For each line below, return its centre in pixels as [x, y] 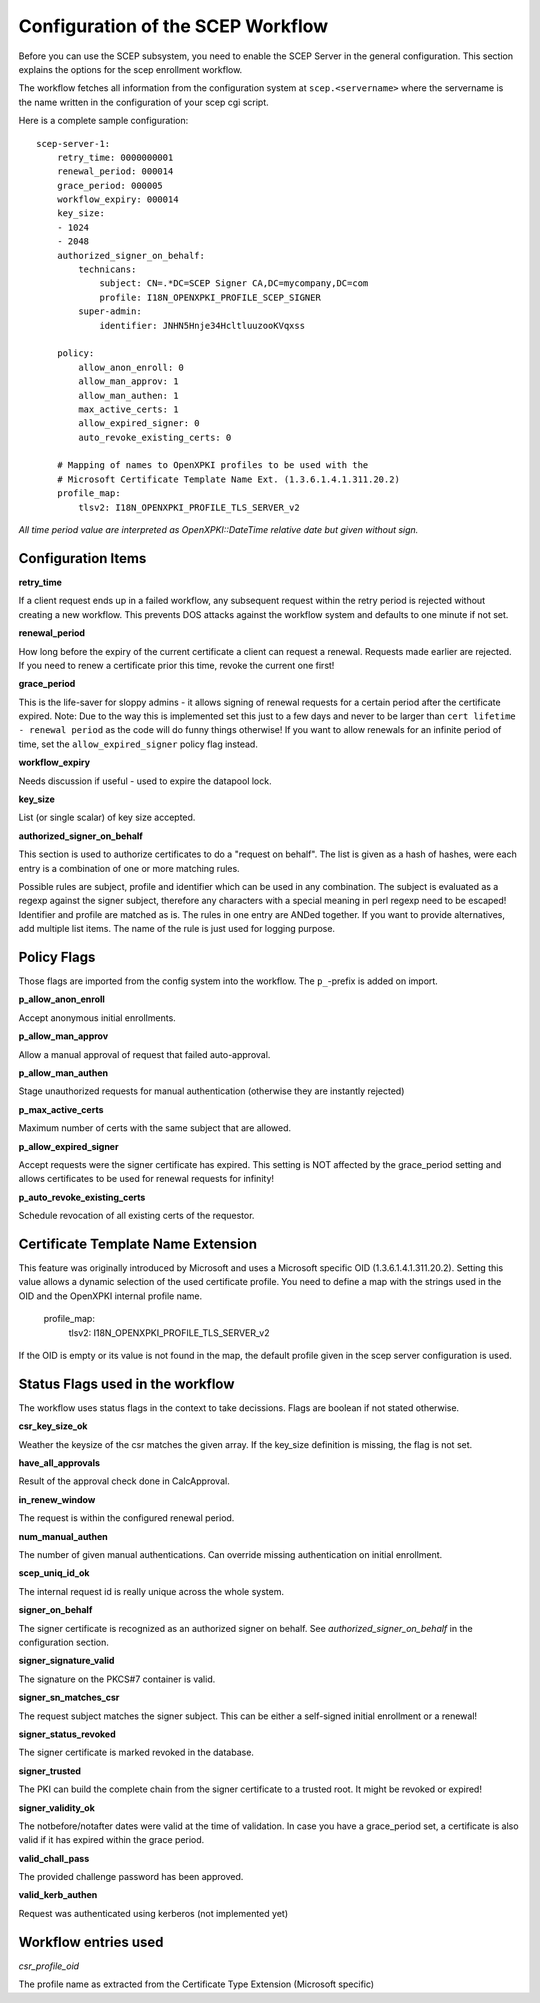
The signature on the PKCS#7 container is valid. [117, 1679]
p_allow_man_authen [63, 1073]
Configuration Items [82, 558]
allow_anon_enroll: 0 [131, 367]
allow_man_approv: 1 [128, 381]
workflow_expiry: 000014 [117, 199]
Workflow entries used [91, 1941]
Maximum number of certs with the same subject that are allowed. [155, 1128]
